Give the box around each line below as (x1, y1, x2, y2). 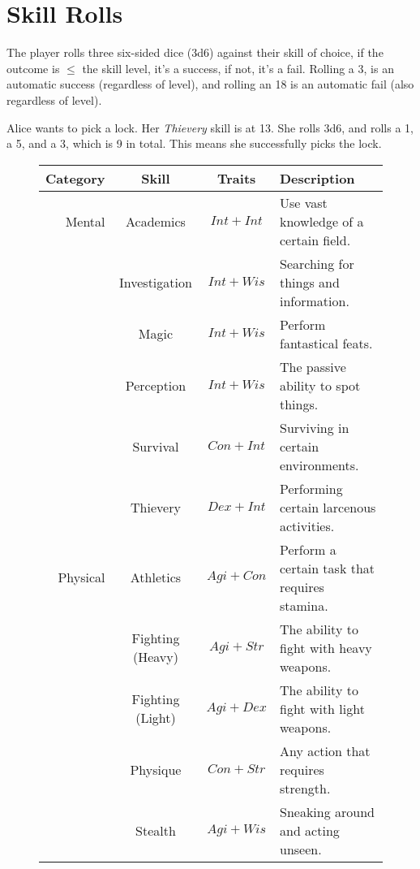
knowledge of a (279, 211, 364, 231)
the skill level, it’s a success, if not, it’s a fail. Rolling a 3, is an (82, 59, 394, 76)
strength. (279, 778, 331, 798)
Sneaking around (279, 802, 375, 821)
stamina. (279, 595, 328, 615)
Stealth (135, 820, 176, 840)
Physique (130, 759, 182, 779)
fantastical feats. (279, 333, 373, 352)
